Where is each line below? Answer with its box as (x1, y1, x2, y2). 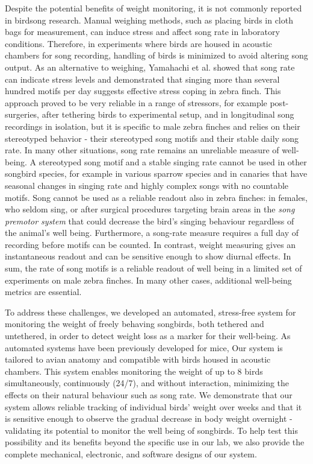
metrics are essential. (5, 285, 82, 298)
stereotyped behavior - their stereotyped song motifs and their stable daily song (5, 132, 299, 144)
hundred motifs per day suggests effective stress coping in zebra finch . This (5, 84, 281, 97)
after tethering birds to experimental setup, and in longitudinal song (42, 108, 294, 121)
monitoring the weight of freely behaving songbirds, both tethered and (5, 317, 264, 330)
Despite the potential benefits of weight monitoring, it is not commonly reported (5, 2, 302, 14)
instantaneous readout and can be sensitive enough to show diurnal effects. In (5, 250, 291, 262)
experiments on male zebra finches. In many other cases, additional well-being (5, 273, 292, 286)
